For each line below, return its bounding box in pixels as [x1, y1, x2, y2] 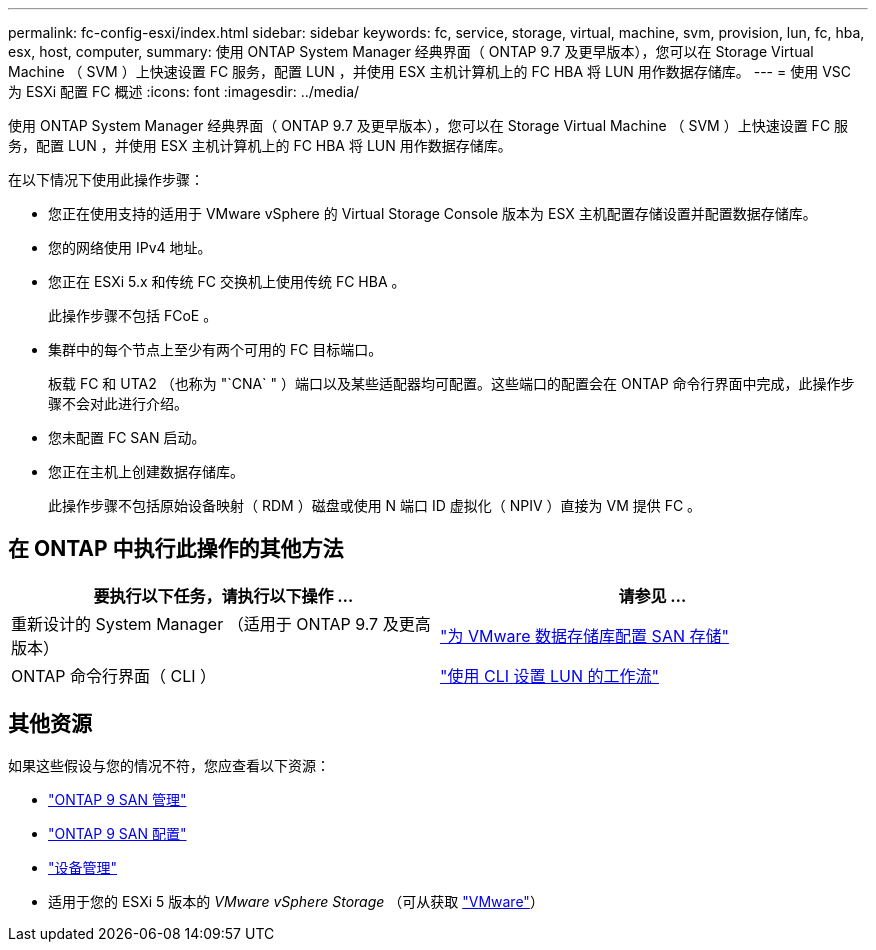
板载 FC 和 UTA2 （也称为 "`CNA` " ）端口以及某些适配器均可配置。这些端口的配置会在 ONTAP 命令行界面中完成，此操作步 [48, 375, 855, 392]
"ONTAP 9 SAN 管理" [48, 790, 187, 808]
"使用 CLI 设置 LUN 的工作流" [440, 665, 659, 686]
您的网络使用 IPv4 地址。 [48, 239, 212, 256]
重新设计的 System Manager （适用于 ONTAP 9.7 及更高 [11, 613, 431, 634]
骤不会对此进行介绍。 [48, 395, 188, 412]
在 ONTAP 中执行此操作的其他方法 [8, 536, 344, 562]
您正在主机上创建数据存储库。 [48, 463, 244, 480]
